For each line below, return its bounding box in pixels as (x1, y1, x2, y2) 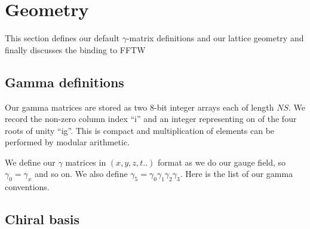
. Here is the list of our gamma (180, 167, 293, 180)
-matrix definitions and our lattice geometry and (126, 32, 304, 44)
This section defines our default (5, 32, 119, 44)
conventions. (5, 181, 50, 193)
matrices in (65, 155, 106, 168)
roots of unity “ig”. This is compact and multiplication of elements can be (5, 124, 275, 136)
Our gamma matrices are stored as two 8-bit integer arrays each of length (5, 100, 274, 113)
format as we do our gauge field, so (157, 155, 286, 168)
